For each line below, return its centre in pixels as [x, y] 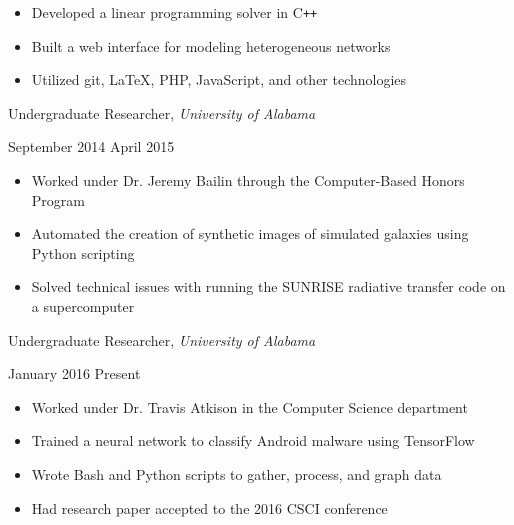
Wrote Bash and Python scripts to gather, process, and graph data [236, 473]
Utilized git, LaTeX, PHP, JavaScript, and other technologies [219, 79]
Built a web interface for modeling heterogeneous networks [211, 45]
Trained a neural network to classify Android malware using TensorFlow [253, 440]
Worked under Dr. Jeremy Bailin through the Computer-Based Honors [248, 180]
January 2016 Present [74, 373]
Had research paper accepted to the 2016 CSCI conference [209, 507]
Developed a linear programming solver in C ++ [174, 12]
